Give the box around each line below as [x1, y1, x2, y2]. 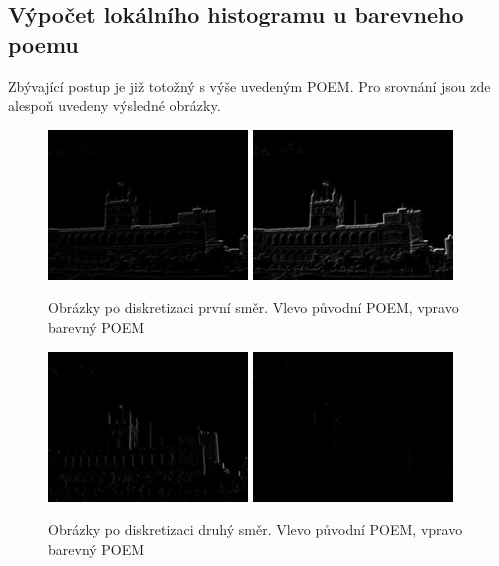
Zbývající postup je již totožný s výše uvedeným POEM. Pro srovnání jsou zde [8, 75, 491, 96]
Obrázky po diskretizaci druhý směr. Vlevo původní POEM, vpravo [48, 519, 463, 540]
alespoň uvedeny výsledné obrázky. [8, 95, 221, 116]
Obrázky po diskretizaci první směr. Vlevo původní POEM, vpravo [48, 297, 459, 318]
